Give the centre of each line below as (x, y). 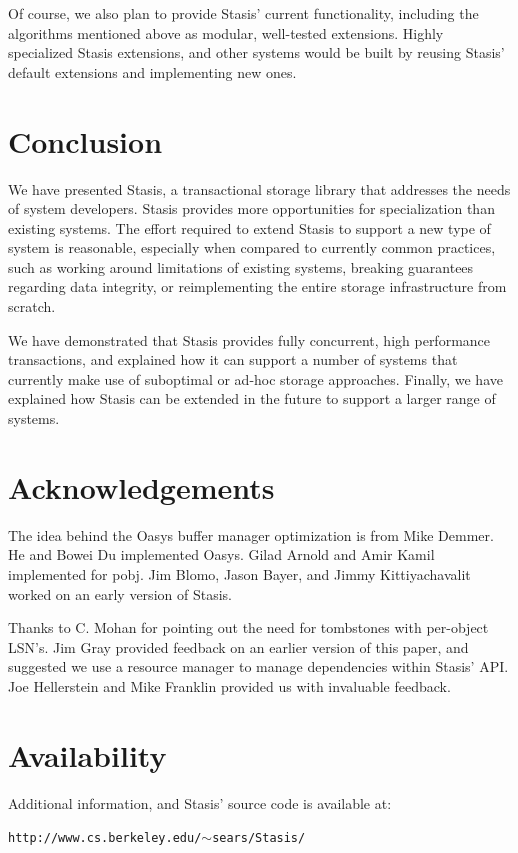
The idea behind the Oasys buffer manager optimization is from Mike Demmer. (251, 534)
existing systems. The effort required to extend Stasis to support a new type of (249, 227)
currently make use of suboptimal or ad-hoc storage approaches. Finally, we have (255, 378)
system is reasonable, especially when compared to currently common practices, (252, 247)
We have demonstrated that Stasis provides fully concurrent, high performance (249, 339)
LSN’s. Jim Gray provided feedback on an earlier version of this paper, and (238, 646)
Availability (87, 754)
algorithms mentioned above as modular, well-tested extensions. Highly (226, 32)
